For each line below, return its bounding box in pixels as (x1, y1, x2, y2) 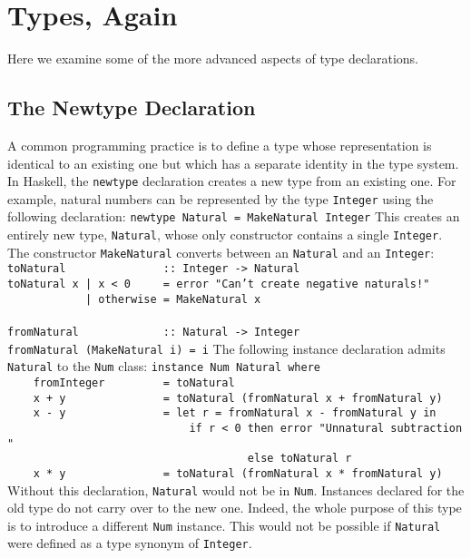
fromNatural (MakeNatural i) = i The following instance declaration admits (7, 338, 446, 357)
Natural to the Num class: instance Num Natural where (7, 357, 320, 376)
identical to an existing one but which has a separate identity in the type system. (7, 153, 459, 172)
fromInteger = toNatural (33, 376, 235, 389)
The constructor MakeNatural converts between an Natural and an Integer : (7, 242, 435, 261)
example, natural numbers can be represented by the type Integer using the (7, 189, 434, 208)
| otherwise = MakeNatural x (84, 292, 261, 306)
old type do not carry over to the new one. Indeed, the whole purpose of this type (7, 498, 462, 517)
